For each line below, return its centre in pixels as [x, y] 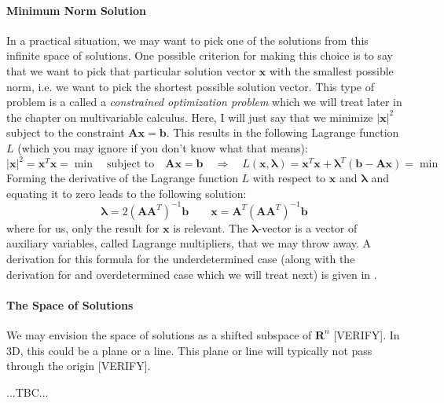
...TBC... [28, 392]
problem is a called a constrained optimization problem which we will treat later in [204, 102]
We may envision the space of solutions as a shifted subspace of [159, 334]
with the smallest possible [331, 70]
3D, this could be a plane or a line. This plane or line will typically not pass [189, 350]
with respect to [289, 178]
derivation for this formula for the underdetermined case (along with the [181, 258]
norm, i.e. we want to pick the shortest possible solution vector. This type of [190, 86]
